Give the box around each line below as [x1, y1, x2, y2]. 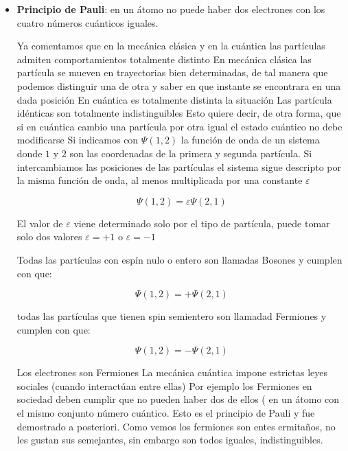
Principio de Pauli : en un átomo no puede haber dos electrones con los [16, 2, 325, 16]
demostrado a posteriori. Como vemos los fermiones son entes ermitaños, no [16, 419, 336, 433]
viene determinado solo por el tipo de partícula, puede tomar [73, 216, 330, 230]
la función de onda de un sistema [181, 132, 320, 147]
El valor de [16, 216, 63, 230]
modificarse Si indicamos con [16, 132, 139, 147]
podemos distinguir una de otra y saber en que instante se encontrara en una [16, 78, 341, 93]
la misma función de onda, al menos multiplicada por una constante [16, 173, 303, 187]
